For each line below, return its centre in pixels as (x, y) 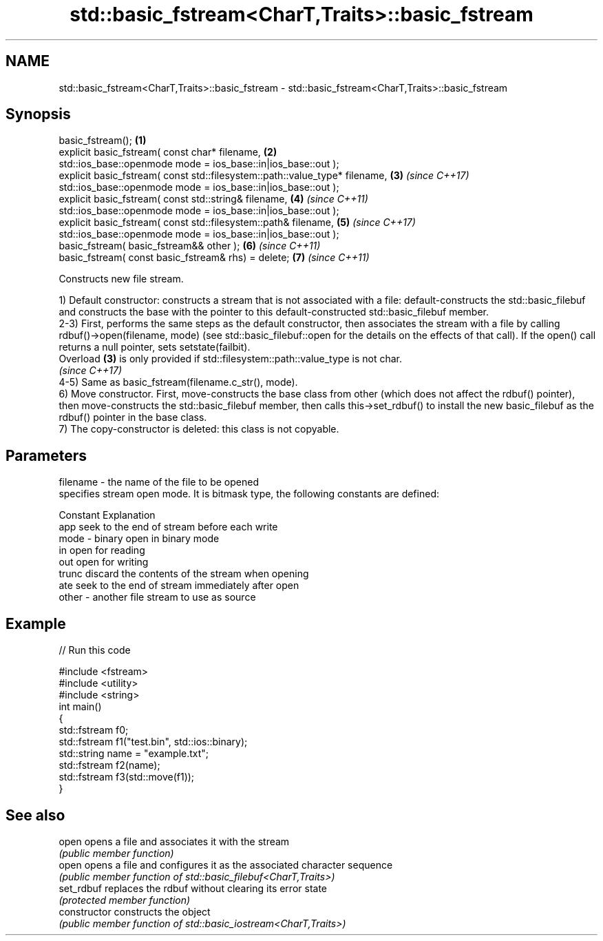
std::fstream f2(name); (109, 765)
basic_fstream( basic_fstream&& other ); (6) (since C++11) (190, 246)
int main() (80, 707)
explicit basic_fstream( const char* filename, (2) (168, 152)
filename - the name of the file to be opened (159, 482)
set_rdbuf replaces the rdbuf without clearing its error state (193, 888)
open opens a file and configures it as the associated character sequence (226, 865)
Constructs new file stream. (121, 279)
